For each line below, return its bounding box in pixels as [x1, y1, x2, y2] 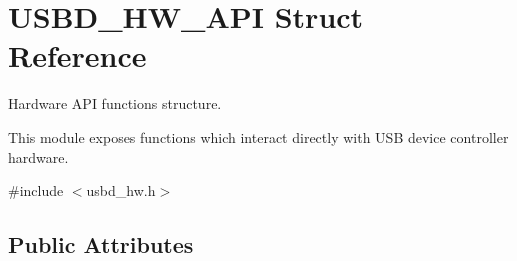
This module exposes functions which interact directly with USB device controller [8, 126, 509, 147]
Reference [8, 35, 147, 76]
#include [8, 180, 64, 201]
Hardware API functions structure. [8, 93, 222, 114]
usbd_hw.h [86, 180, 156, 201]
